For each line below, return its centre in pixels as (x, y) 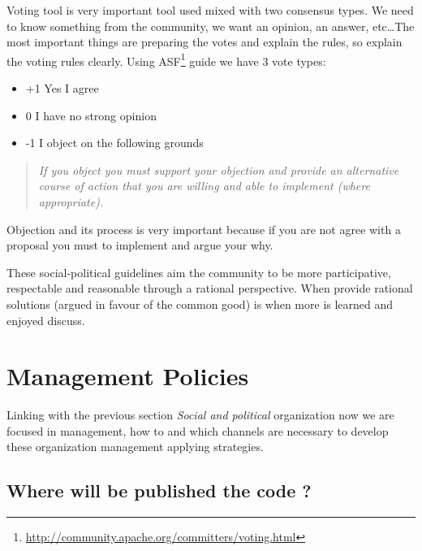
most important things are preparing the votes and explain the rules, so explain (205, 42)
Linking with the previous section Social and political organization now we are (200, 415)
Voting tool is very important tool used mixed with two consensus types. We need (210, 10)
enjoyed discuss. (46, 320)
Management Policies (128, 376)
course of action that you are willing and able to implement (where (204, 186)
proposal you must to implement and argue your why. (140, 245)
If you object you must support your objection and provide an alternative (219, 169)
